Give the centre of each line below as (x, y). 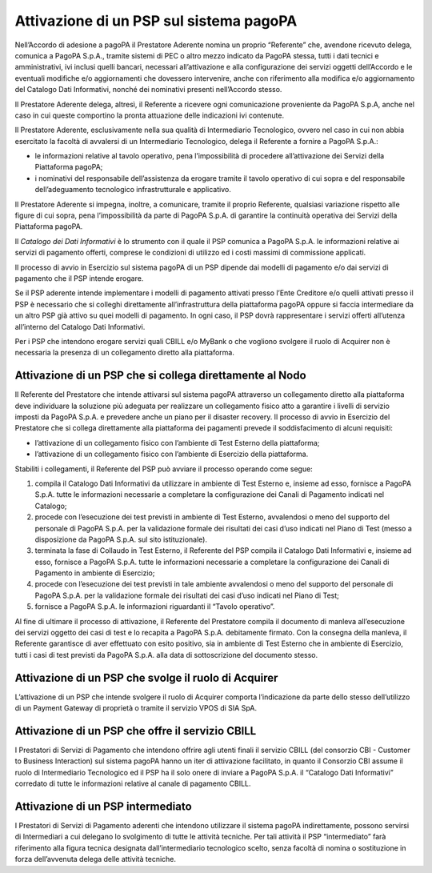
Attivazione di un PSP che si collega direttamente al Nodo (161, 376)
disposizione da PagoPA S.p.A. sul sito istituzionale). (121, 539)
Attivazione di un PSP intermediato (103, 807)
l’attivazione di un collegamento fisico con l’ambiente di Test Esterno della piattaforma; (177, 443)
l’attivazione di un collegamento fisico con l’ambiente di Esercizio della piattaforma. (172, 454)
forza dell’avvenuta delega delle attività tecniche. (95, 859)
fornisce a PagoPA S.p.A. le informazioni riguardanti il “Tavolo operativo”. (155, 607)
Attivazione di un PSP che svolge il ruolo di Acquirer (146, 677)
